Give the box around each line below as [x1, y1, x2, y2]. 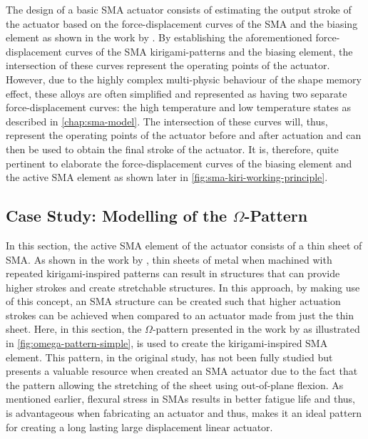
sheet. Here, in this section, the [6, 321, 142, 336]
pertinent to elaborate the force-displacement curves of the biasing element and [6, 155, 352, 170]
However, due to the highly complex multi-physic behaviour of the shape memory [6, 71, 362, 86]
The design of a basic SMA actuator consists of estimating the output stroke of [6, 2, 352, 16]
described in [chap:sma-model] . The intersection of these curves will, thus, [6, 113, 328, 128]
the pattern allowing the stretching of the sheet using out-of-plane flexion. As [6, 377, 344, 392]
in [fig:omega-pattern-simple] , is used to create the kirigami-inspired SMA [6, 336, 328, 351]
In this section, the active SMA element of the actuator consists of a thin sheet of [6, 237, 362, 252]
